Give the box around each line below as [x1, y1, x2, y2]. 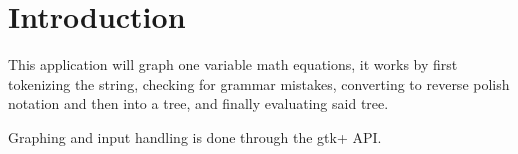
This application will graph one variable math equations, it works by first [8, 54, 458, 75]
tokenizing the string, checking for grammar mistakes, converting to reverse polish [8, 73, 510, 94]
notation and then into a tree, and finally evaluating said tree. [8, 93, 389, 114]
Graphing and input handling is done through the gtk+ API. [8, 126, 382, 147]
